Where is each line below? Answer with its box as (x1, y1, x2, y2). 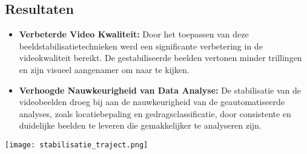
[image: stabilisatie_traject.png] (5, 140, 148, 149)
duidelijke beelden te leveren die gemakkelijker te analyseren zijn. (19, 119, 262, 132)
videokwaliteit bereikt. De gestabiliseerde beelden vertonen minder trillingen (19, 51, 302, 64)
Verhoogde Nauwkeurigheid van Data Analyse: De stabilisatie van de (19, 83, 301, 96)
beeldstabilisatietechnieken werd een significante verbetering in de (19, 39, 263, 52)
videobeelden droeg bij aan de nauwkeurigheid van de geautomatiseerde (19, 95, 285, 108)
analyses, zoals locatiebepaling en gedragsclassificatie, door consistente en (19, 107, 291, 120)
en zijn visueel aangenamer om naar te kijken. (19, 63, 190, 75)
